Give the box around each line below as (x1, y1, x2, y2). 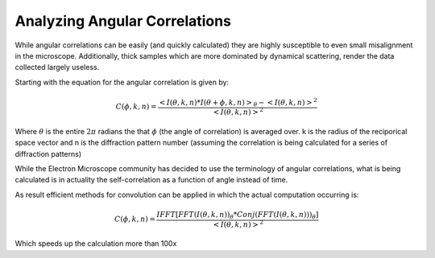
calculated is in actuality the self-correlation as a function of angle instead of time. (14, 175, 288, 185)
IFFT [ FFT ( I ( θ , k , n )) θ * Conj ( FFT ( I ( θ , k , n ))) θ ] (156, 210, 319, 221)
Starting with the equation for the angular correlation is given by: (14, 77, 230, 87)
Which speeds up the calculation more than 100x (14, 239, 177, 248)
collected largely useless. (14, 63, 100, 72)
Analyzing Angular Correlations (14, 12, 231, 30)
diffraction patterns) (14, 149, 82, 158)
